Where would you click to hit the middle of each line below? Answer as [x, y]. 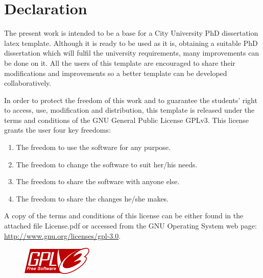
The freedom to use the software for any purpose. [93, 147]
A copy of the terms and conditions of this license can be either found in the [124, 216]
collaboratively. [28, 83]
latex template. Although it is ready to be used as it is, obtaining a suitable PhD [131, 43]
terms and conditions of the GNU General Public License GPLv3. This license [127, 120]
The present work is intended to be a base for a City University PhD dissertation [131, 33]
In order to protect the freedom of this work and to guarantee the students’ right [131, 100]
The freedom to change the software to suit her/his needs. [107, 164]
